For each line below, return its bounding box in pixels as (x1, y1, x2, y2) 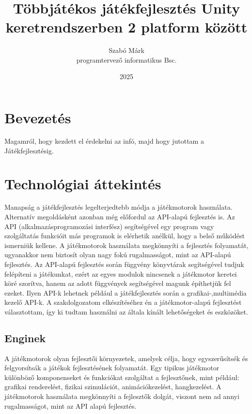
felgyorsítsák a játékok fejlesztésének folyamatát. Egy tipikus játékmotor (4, 363, 220, 373)
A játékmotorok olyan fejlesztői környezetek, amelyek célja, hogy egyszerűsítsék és (4, 353, 248, 363)
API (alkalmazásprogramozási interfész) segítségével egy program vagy (4, 221, 214, 231)
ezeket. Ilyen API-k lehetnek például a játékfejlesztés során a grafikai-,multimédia (4, 287, 247, 298)
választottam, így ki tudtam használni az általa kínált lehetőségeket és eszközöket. (4, 306, 248, 316)
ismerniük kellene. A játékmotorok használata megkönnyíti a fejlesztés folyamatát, (4, 240, 249, 250)
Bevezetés (4, 108, 71, 128)
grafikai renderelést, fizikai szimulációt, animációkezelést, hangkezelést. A (4, 381, 221, 392)
